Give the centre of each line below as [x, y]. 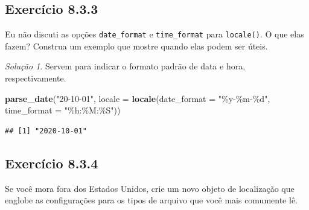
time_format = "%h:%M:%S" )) [63, 110]
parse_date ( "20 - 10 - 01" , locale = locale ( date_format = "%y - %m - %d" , [138, 98]
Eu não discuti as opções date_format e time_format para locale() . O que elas [154, 34]
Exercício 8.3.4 [52, 163]
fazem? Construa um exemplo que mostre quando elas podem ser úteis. [136, 46]
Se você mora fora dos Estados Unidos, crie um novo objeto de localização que [150, 188]
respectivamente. [36, 78]
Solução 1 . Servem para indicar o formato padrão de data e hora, [125, 66]
